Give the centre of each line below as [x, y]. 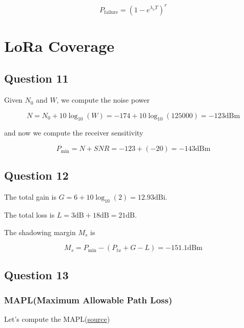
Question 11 [36, 78]
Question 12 [36, 175]
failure [111, 12]
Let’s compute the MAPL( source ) [57, 319]
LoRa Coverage [59, 45]
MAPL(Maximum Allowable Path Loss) [88, 300]
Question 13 [36, 274]
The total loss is [29, 215]
